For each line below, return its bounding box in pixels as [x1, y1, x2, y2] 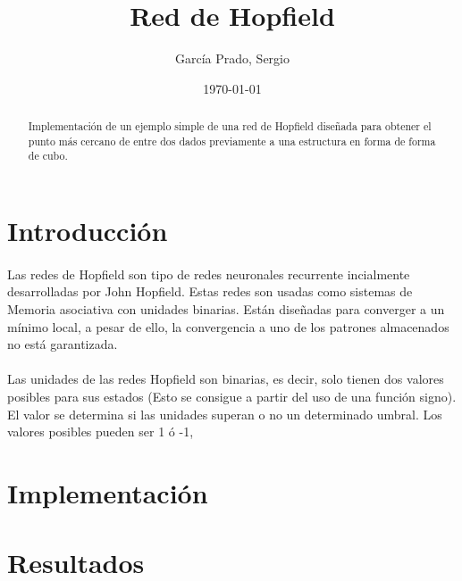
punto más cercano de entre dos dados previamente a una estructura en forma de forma [28, 133, 436, 148]
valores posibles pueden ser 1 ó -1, [7, 422, 194, 441]
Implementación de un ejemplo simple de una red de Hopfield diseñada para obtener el [28, 119, 432, 134]
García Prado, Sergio [175, 49, 290, 68]
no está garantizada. [7, 335, 118, 353]
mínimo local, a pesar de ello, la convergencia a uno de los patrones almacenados [7, 317, 449, 336]
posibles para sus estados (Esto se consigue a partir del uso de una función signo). [7, 387, 457, 406]
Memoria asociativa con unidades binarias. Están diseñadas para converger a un [7, 300, 445, 319]
